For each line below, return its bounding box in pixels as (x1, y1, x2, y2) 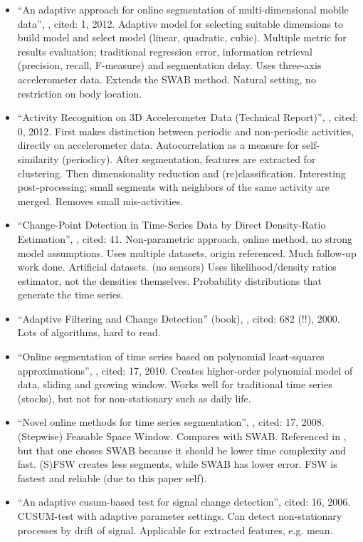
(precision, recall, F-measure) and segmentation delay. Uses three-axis (17, 58, 322, 73)
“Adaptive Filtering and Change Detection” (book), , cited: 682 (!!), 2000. (17, 311, 340, 325)
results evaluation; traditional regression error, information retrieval (17, 43, 312, 58)
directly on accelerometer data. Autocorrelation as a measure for (17, 137, 299, 152)
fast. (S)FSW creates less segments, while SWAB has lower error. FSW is (17, 457, 337, 471)
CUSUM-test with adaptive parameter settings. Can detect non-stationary (17, 509, 342, 523)
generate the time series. (17, 287, 124, 302)
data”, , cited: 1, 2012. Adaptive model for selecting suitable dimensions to (17, 16, 344, 31)
